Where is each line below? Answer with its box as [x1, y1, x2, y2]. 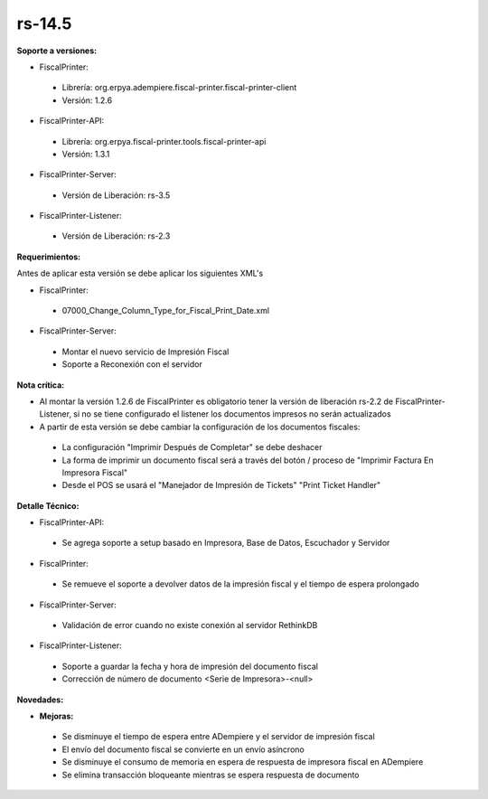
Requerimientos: [16, 251, 81, 262]
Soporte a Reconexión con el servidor [61, 359, 202, 370]
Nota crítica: [16, 380, 65, 390]
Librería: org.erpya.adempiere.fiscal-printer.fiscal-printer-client [61, 82, 297, 93]
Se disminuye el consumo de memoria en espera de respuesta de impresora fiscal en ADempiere [61, 757, 424, 767]
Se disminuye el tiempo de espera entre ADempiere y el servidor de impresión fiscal [61, 731, 375, 742]
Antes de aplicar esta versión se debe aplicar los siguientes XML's [16, 268, 264, 279]
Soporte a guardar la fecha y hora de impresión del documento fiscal [61, 661, 318, 672]
